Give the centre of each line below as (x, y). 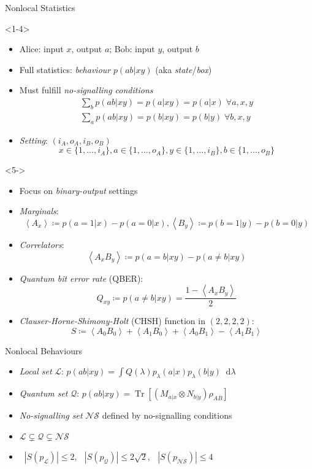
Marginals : (39, 211)
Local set (36, 371)
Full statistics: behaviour (65, 69)
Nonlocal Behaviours (44, 350)
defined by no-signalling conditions (167, 415)
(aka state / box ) (184, 69)
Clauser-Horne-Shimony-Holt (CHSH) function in (112, 321)
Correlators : (42, 244)
